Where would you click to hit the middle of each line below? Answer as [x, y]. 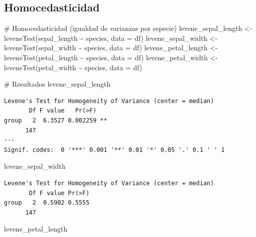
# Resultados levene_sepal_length [57, 84]
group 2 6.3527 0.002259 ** [56, 120]
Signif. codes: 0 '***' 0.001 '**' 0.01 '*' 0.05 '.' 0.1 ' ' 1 [114, 150]
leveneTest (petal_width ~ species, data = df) [73, 67]
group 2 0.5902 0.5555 [47, 203]
